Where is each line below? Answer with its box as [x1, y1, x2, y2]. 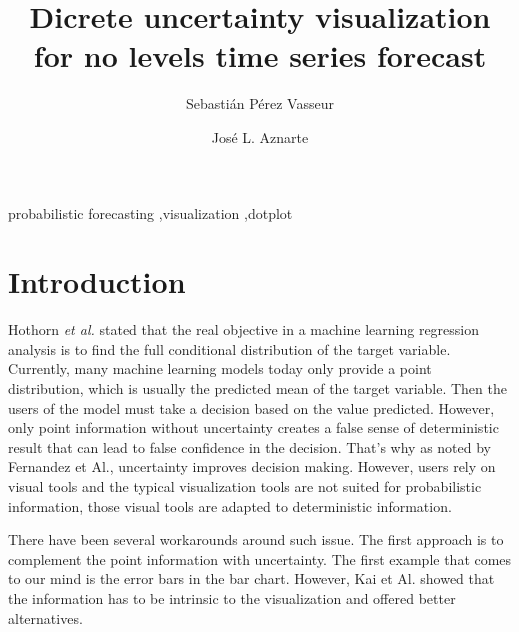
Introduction [8, 261, 186, 302]
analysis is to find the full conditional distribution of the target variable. [8, 338, 451, 359]
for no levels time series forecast [33, 35, 487, 76]
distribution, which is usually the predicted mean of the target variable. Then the [8, 378, 507, 398]
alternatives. [8, 607, 83, 628]
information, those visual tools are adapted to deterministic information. [8, 495, 452, 516]
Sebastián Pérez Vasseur [186, 93, 334, 114]
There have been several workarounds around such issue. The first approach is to [8, 529, 504, 550]
